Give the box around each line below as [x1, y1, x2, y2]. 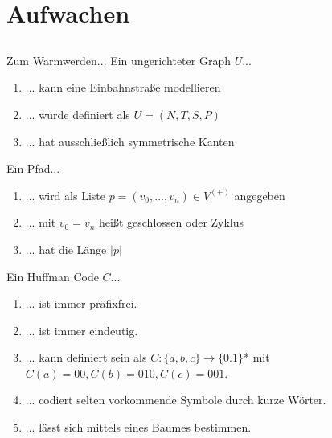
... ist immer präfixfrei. [25, 295, 137, 312]
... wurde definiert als [25, 105, 130, 122]
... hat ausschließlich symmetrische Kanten [25, 133, 235, 149]
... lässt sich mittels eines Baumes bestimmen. [25, 419, 252, 436]
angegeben [234, 186, 285, 203]
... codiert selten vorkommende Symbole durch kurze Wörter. [25, 391, 326, 408]
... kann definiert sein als [25, 349, 147, 366]
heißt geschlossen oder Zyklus [99, 214, 244, 231]
